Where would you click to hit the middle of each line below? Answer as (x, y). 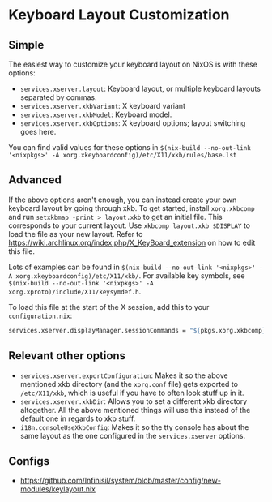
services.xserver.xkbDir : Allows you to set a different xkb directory (134, 401)
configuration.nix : (40, 315)
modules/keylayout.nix (57, 489)
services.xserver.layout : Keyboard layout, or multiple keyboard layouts (140, 88)
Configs (29, 461)
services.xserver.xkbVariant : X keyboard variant (103, 106)
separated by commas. (58, 97)
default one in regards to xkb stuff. (78, 418)
